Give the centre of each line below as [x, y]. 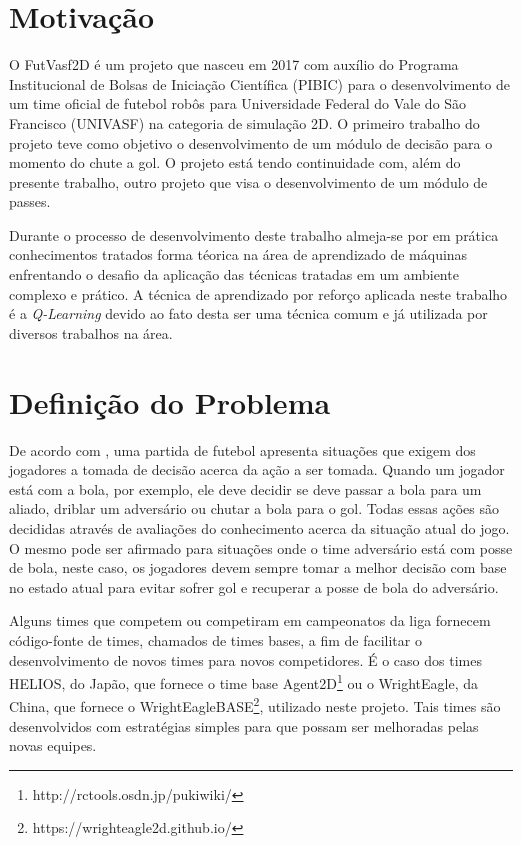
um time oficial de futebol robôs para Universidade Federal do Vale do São [238, 103]
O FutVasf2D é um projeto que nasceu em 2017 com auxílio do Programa [234, 64]
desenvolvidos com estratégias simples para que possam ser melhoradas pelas [244, 725]
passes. [30, 201]
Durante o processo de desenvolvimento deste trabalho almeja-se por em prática [254, 234]
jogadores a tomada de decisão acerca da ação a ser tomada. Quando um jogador [257, 469]
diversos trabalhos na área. [91, 332]
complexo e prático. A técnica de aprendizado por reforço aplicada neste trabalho [258, 293]
